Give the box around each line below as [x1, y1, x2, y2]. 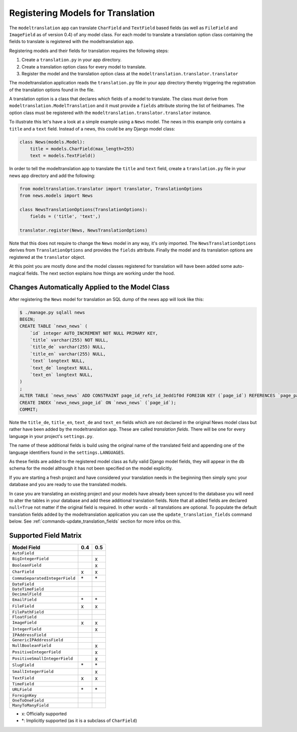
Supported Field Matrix [9, 531, 82, 540]
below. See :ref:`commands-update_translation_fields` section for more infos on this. [9, 518, 182, 524]
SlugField [12, 663, 35, 668]
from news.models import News [19, 193, 93, 198]
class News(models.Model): [19, 139, 85, 145]
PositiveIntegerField [12, 650, 61, 655]
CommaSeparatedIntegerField [12, 576, 76, 581]
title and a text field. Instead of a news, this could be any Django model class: [9, 125, 175, 131]
